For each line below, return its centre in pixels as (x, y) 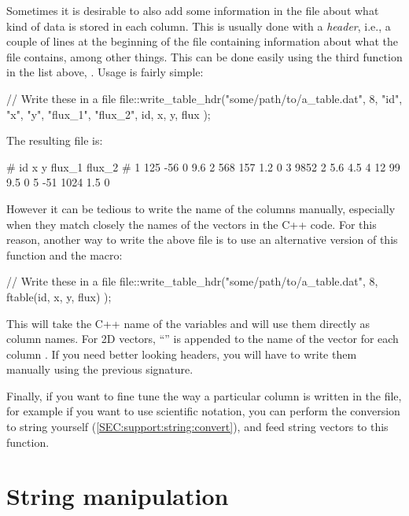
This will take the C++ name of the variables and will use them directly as (188, 323)
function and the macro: (64, 254)
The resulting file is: (55, 140)
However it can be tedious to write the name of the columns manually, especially (201, 208)
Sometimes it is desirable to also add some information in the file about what (193, 10)
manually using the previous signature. (100, 369)
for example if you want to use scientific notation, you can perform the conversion (203, 411)
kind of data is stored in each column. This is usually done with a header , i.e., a (199, 26)
